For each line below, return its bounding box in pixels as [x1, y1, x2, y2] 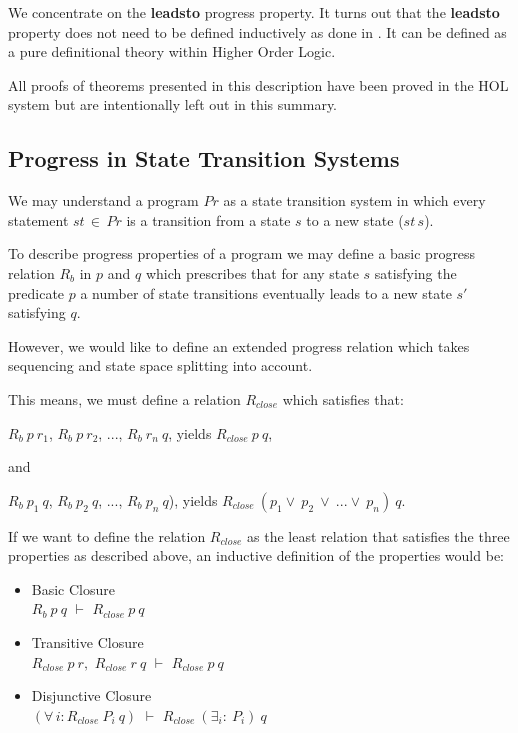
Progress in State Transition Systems [8, 143, 400, 174]
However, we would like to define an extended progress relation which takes [8, 335, 470, 356]
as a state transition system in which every [223, 190, 486, 211]
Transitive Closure [31, 632, 144, 653]
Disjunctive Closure [31, 685, 152, 706]
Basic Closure [31, 578, 115, 599]
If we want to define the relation [8, 525, 206, 546]
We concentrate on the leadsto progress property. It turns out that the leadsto [8, 2, 500, 22]
